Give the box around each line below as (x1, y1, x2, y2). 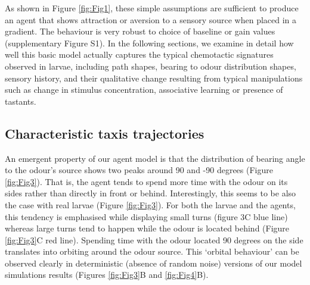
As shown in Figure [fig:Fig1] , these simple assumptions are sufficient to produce (5, 2, 299, 14)
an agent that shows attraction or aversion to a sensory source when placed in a (5, 13, 297, 26)
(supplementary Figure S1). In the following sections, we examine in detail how (5, 36, 294, 49)
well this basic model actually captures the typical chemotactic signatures (5, 48, 274, 61)
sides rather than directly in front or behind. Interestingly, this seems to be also (5, 187, 296, 199)
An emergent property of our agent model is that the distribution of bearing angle (5, 152, 305, 164)
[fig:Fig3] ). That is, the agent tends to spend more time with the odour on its (5, 175, 288, 187)
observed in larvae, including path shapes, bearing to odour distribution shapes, (5, 59, 296, 72)
